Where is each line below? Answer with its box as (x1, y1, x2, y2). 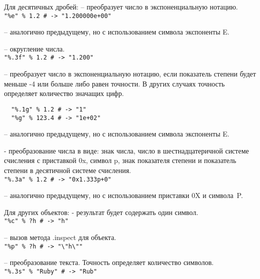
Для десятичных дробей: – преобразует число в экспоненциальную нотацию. (4, 1, 238, 11)
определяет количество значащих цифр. (4, 88, 124, 98)
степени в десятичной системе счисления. (4, 164, 131, 175)
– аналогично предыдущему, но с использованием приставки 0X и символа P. (4, 190, 243, 200)
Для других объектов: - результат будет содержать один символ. (4, 206, 198, 217)
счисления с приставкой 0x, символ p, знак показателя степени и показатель (4, 155, 236, 165)
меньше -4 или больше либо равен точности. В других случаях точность (4, 78, 225, 88)
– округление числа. (4, 43, 65, 53)
